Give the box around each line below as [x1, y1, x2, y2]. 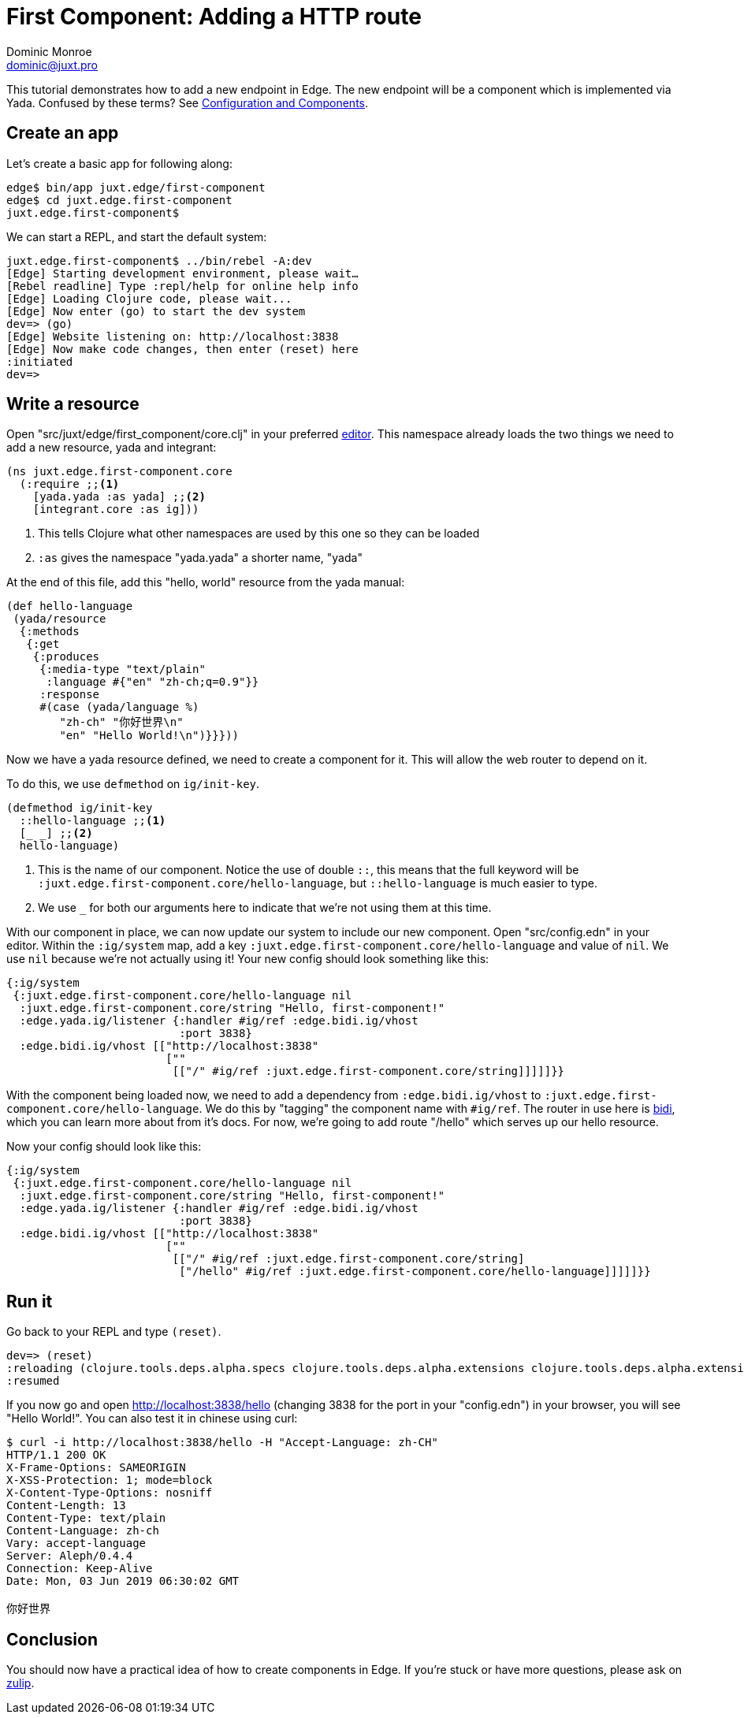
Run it [6, 1291, 53, 1311]
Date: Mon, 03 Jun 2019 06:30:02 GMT [6, 1575, 240, 1588]
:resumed [6, 1374, 60, 1388]
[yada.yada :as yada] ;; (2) [32, 490, 206, 504]
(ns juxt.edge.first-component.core [6, 465, 232, 478]
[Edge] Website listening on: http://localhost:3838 [6, 329, 339, 343]
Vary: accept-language [6, 1537, 147, 1550]
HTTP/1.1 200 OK [6, 1448, 106, 1462]
